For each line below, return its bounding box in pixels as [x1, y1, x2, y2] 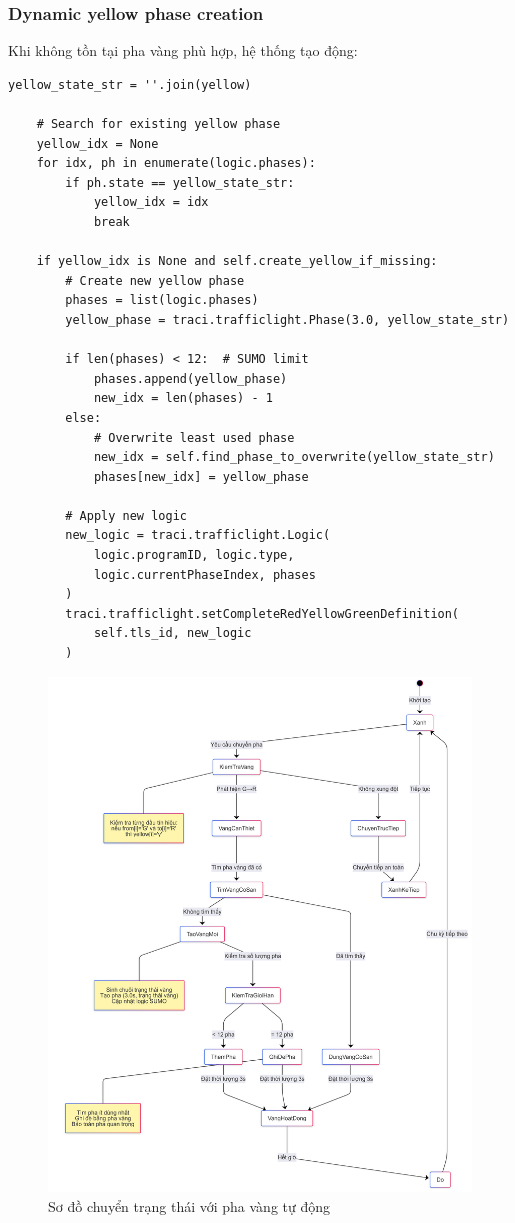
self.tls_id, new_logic [93, 626, 252, 641]
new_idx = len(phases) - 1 [93, 391, 273, 406]
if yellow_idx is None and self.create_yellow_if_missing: [36, 254, 438, 269]
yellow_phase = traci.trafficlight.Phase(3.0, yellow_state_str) [65, 312, 510, 327]
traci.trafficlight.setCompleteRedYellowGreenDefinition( [65, 606, 460, 621]
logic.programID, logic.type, [93, 548, 295, 563]
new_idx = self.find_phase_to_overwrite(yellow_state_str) [93, 450, 495, 465]
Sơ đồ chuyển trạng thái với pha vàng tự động [48, 1195, 331, 1216]
